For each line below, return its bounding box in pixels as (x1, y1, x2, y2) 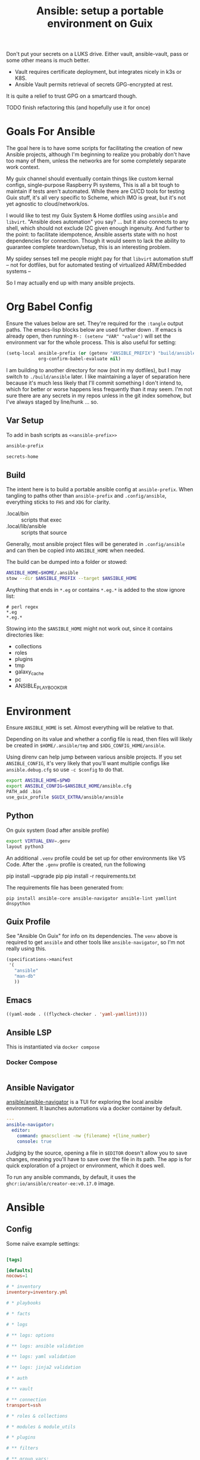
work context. (6, 164, 40, 171)
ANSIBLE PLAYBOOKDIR (14, 682, 67, 691)
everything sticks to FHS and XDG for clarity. (6, 498, 111, 506)
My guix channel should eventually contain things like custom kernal (6, 175, 174, 182)
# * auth (6, 1375, 28, 1381)
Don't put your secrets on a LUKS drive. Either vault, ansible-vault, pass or (6, 51, 189, 58)
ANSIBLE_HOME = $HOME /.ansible (6, 570, 79, 576)
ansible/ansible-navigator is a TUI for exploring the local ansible (6, 1099, 162, 1106)
